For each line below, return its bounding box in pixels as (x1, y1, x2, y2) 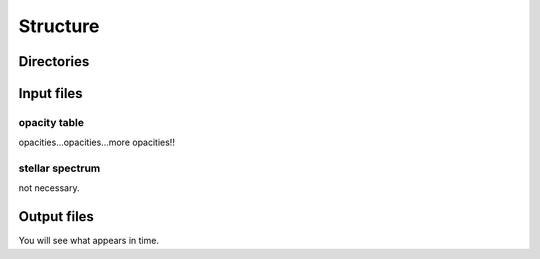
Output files (18, 208, 95, 225)
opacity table (18, 115, 85, 129)
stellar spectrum (18, 161, 101, 175)
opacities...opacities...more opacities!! (18, 136, 175, 149)
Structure (18, 15, 100, 37)
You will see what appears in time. (18, 235, 160, 247)
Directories (18, 53, 90, 70)
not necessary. (18, 182, 80, 194)
